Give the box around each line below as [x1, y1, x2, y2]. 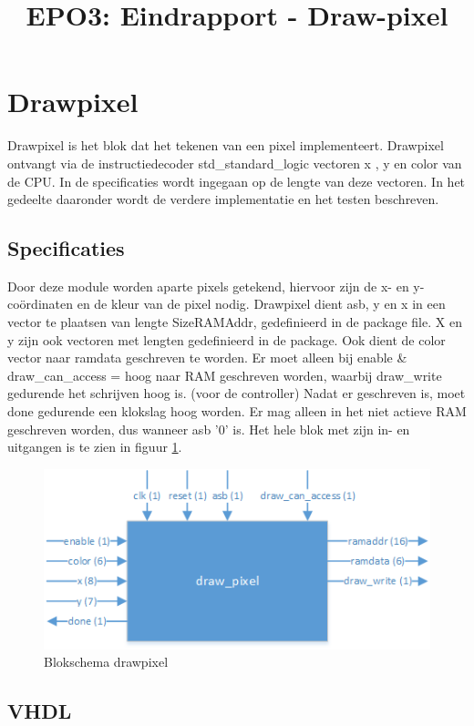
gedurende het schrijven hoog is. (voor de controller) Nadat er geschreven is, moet [7, 383, 466, 403]
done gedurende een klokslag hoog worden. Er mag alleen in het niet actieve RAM [7, 402, 467, 421]
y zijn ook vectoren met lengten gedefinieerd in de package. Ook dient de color [7, 330, 446, 349]
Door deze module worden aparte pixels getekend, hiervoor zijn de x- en [7, 276, 409, 295]
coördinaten [7, 294, 74, 313]
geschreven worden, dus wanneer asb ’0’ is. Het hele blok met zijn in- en [7, 419, 410, 438]
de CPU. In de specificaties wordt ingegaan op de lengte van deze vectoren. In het [7, 171, 466, 190]
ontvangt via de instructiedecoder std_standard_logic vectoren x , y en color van [7, 153, 462, 172]
